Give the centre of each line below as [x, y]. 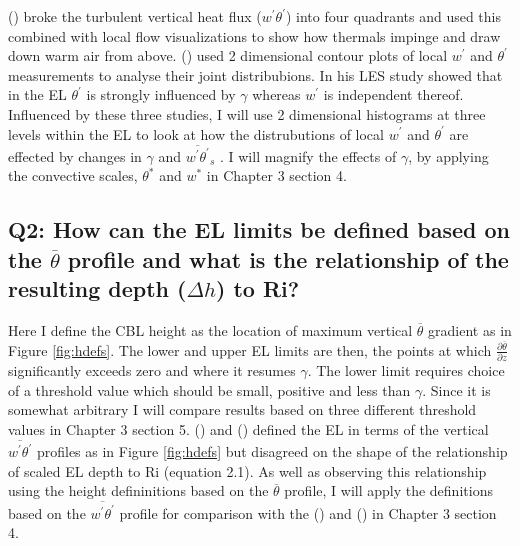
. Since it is [456, 389]
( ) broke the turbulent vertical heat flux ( [135, 16]
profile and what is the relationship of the [288, 258]
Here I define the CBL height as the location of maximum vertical [210, 330]
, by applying [448, 155]
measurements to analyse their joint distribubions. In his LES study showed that [255, 74]
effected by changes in [75, 155]
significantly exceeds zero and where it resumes [152, 370]
